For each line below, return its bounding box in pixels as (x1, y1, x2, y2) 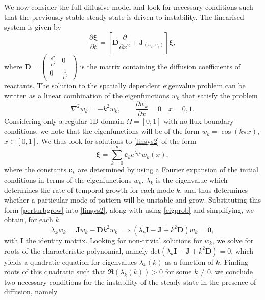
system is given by (4, 21, 61, 32)
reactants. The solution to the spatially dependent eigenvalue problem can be (4, 80, 246, 91)
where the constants (4, 164, 66, 175)
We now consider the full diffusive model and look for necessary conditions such (4, 2, 253, 12)
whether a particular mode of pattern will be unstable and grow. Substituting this (4, 194, 261, 205)
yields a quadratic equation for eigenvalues (4, 256, 137, 267)
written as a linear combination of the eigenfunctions (4, 90, 170, 101)
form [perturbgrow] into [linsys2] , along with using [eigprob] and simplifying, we (4, 204, 254, 215)
